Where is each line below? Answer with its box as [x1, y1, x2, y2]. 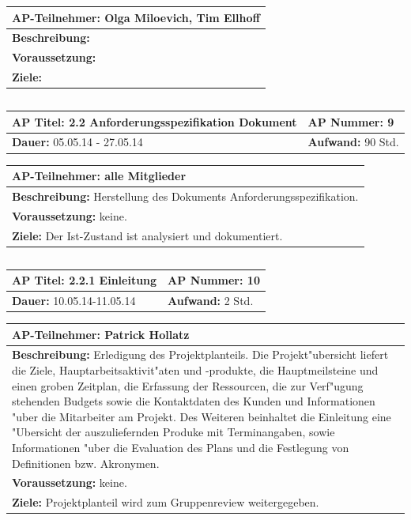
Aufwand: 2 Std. [168, 292, 254, 309]
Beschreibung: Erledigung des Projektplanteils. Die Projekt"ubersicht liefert [12, 346, 389, 363]
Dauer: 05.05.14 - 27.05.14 [12, 134, 143, 150]
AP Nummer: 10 [168, 272, 260, 288]
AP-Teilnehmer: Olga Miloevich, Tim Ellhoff [12, 9, 260, 25]
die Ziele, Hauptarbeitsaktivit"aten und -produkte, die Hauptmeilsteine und [12, 362, 379, 379]
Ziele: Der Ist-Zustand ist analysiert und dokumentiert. [12, 227, 283, 243]
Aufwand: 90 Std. [307, 134, 399, 150]
